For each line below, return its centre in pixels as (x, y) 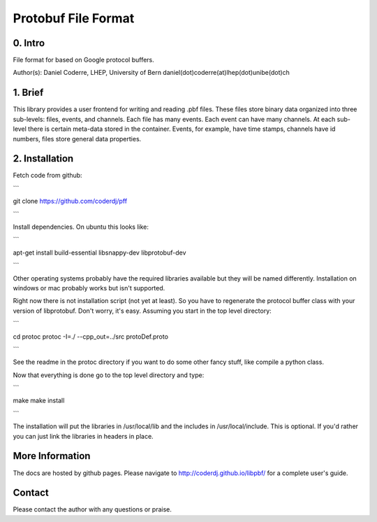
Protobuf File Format (74, 18)
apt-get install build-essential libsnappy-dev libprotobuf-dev (99, 253)
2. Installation (43, 158)
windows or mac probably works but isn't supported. (89, 288)
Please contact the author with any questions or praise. (93, 509)
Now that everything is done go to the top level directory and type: (109, 375)
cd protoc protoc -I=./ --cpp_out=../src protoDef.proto (91, 337)
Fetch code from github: (48, 176)
